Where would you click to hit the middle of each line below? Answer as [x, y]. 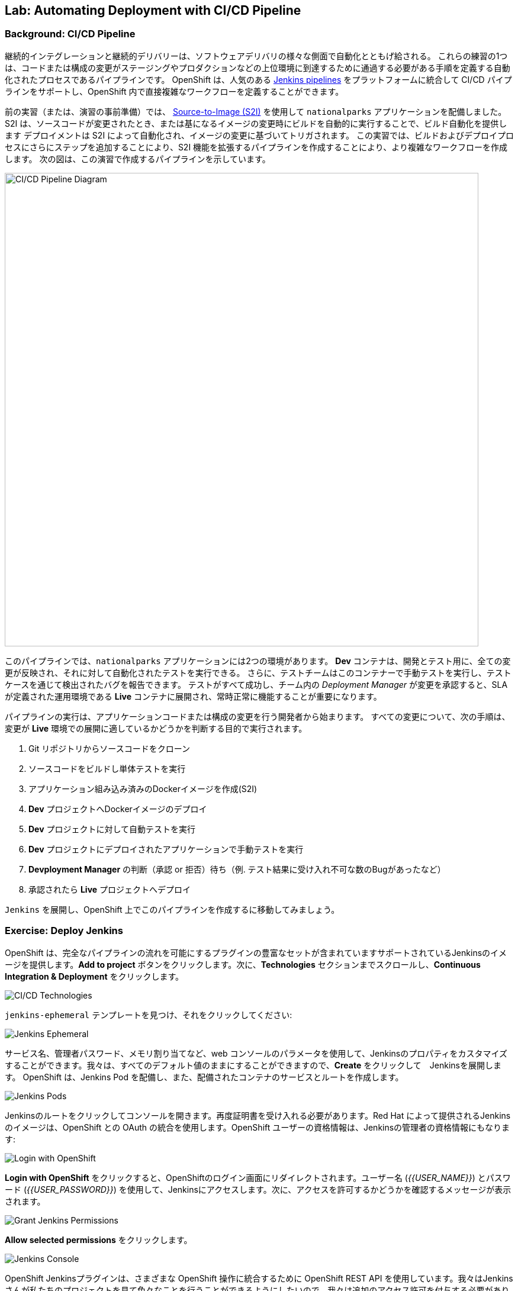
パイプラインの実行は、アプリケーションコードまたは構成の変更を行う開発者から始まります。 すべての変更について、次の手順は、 [258, 716]
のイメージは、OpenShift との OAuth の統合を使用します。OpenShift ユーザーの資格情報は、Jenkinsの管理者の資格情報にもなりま [258, 1127]
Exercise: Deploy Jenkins [64, 931]
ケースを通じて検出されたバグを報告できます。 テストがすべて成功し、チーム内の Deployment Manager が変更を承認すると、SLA [256, 684]
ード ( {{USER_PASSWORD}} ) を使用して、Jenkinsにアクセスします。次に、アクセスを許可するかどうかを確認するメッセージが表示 [258, 1189]
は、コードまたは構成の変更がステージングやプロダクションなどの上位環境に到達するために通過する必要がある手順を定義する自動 [258, 67]
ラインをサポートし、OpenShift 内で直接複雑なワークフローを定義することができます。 [174, 91]
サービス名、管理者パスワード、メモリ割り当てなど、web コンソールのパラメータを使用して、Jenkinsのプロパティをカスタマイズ [256, 1053]
